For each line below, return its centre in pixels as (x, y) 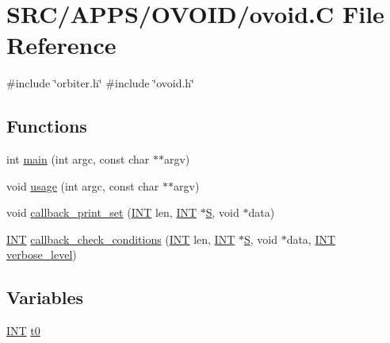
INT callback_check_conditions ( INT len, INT (121, 239)
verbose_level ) (42, 254)
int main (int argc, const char (78, 159)
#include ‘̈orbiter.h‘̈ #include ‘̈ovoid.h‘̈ (100, 83)
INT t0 (23, 331)
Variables (45, 297)
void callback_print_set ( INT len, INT (102, 212)
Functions (47, 126)
